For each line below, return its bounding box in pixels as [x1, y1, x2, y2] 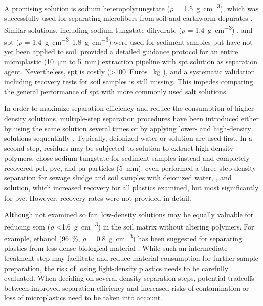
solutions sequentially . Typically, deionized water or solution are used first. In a [4, 133, 253, 143]
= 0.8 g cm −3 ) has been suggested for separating [89, 232, 242, 243]
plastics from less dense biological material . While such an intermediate [4, 243, 228, 253]
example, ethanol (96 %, [4, 233, 80, 243]
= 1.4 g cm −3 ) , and [187, 23, 253, 35]
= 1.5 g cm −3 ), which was [176, 2, 259, 13]
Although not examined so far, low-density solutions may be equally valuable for [4, 209, 254, 220]
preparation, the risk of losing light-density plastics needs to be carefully [4, 262, 229, 273]
